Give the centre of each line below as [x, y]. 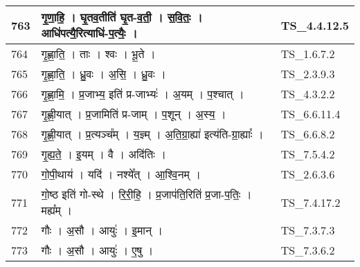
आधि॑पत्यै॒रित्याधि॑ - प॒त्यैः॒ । [89, 33]
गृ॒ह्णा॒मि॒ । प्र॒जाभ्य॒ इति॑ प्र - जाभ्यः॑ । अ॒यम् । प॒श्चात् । [143, 94]
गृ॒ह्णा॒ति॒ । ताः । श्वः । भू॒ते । [98, 54]
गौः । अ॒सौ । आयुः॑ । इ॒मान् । [102, 230]
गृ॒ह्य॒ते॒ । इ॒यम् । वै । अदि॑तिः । [103, 154]
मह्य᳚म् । [56, 210]
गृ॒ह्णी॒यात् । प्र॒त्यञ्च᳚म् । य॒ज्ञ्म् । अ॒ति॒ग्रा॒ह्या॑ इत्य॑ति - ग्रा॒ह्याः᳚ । [152, 134]
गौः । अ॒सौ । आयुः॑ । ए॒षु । [97, 250]
